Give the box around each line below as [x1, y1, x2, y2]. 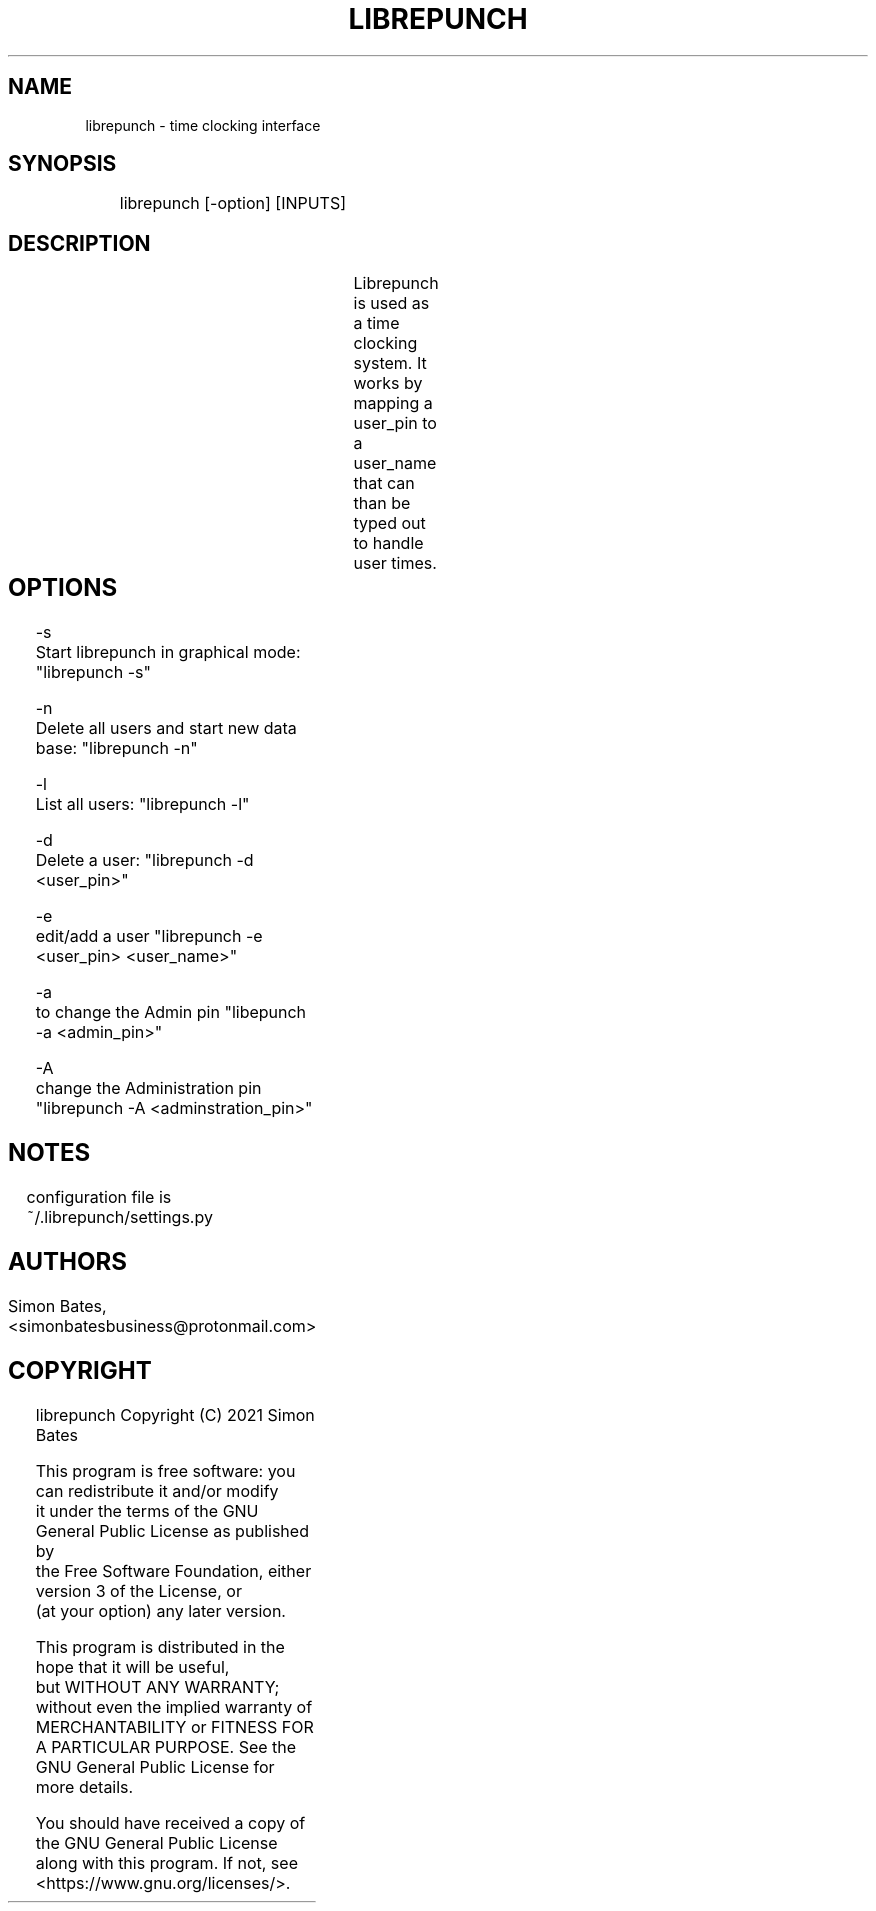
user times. [353, 553, 437, 574]
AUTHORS [8, 1246, 127, 1276]
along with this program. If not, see [35, 1852, 298, 1873]
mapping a [353, 393, 433, 414]
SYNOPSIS [8, 151, 117, 177]
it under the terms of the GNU [35, 1500, 259, 1521]
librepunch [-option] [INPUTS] [119, 193, 347, 214]
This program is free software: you [35, 1460, 296, 1481]
